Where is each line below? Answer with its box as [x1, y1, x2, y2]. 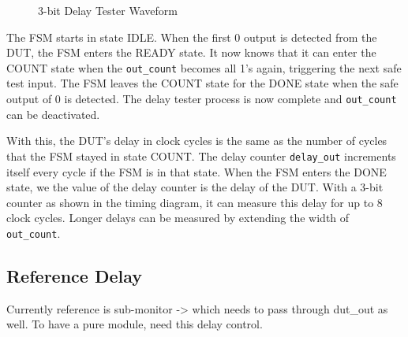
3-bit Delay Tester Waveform [38, 2, 178, 18]
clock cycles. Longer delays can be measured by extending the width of [6, 209, 350, 226]
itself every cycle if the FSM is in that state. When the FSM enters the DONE [6, 163, 387, 180]
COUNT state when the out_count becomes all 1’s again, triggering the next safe [6, 59, 402, 76]
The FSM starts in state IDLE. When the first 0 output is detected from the [6, 28, 377, 45]
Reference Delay [6, 263, 143, 287]
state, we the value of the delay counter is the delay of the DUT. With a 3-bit [6, 179, 384, 195]
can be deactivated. [6, 106, 100, 122]
